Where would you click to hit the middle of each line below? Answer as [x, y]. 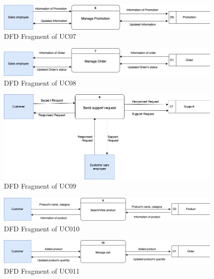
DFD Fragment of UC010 [42, 228]
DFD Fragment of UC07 [40, 36]
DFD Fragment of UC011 [42, 270]
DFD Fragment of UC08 [40, 82]
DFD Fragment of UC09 [40, 186]
